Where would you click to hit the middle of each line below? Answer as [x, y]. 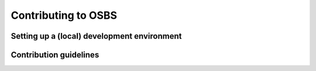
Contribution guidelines [55, 55]
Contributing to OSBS [64, 15]
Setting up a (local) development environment [96, 36]
